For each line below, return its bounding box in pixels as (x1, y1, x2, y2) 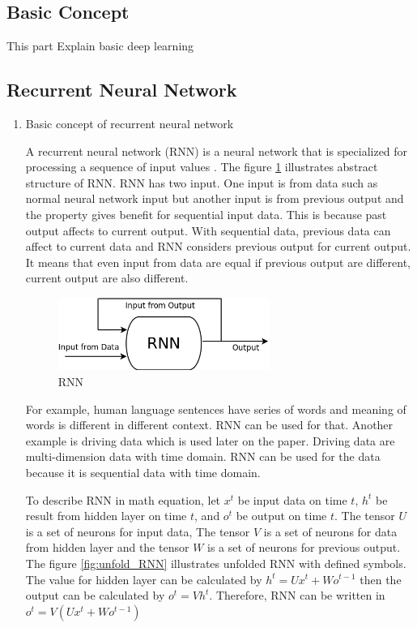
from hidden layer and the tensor (25, 539, 189, 556)
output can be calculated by (25, 587, 165, 604)
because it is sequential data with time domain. (25, 463, 261, 480)
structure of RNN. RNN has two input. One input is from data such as (25, 174, 378, 191)
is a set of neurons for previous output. (207, 539, 401, 556)
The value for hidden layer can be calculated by (25, 570, 262, 587)
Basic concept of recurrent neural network (25, 115, 234, 131)
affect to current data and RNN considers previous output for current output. (25, 238, 411, 255)
